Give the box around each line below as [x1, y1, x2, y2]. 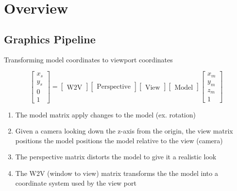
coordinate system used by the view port [15, 177, 136, 188]
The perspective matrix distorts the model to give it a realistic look [15, 152, 217, 162]
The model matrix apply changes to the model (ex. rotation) [15, 109, 196, 119]
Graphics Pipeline [4, 31, 96, 46]
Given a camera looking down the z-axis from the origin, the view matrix [15, 126, 233, 136]
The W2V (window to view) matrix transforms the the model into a [15, 168, 218, 178]
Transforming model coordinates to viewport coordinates [4, 54, 173, 64]
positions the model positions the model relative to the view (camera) [15, 135, 223, 145]
